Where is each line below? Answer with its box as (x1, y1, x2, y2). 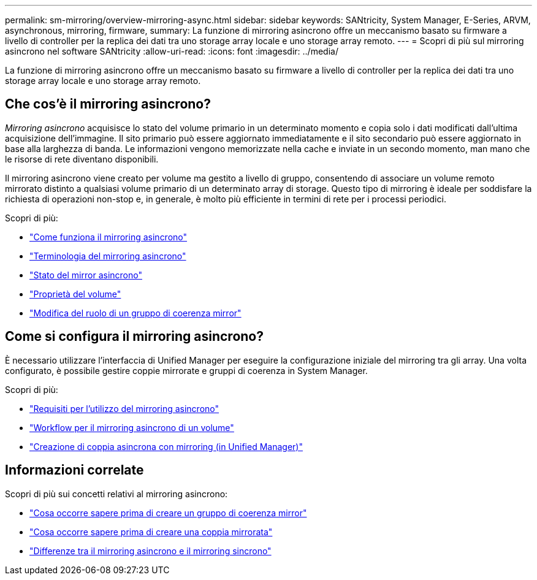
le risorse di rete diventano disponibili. (5, 153, 159, 164)
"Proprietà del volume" (29, 288, 121, 299)
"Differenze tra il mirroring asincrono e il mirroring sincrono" (29, 545, 272, 556)
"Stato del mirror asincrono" (29, 269, 142, 280)
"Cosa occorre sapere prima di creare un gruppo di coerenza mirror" (29, 507, 307, 518)
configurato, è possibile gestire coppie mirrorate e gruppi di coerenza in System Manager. (5, 365, 368, 376)
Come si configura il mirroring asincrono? (5, 329, 264, 345)
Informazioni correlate (5, 462, 144, 478)
